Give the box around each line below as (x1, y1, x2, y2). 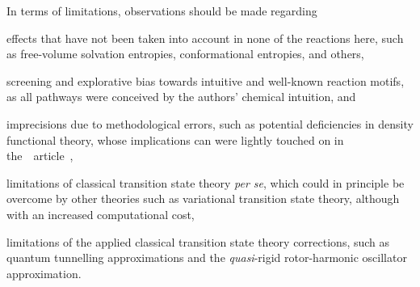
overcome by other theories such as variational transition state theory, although (6, 190, 400, 207)
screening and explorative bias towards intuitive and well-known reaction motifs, (6, 72, 405, 89)
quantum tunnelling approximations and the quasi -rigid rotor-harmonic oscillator (6, 249, 407, 266)
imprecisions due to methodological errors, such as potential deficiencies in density (6, 115, 414, 132)
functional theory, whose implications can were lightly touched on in (6, 131, 344, 148)
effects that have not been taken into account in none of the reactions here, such (6, 29, 404, 46)
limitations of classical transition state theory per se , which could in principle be (6, 174, 405, 191)
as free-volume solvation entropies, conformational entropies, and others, (6, 45, 364, 62)
